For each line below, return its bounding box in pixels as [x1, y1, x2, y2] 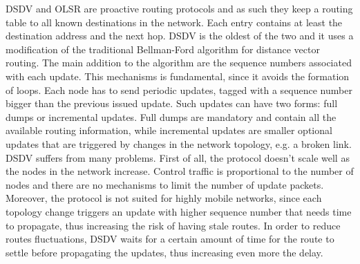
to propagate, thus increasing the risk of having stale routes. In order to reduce [6, 218, 341, 232]
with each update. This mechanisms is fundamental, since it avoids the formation [6, 68, 350, 83]
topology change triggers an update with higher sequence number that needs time [6, 204, 352, 218]
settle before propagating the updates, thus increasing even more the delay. [6, 245, 323, 259]
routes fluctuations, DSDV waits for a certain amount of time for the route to [6, 232, 334, 246]
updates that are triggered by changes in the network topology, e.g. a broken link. [6, 136, 352, 151]
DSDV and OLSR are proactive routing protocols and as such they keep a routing [6, 1, 353, 15]
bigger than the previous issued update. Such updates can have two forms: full [6, 96, 338, 111]
